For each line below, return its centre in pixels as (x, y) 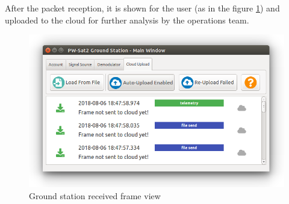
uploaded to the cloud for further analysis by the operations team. (127, 20)
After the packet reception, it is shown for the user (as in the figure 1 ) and (142, 8)
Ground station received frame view (95, 195)
